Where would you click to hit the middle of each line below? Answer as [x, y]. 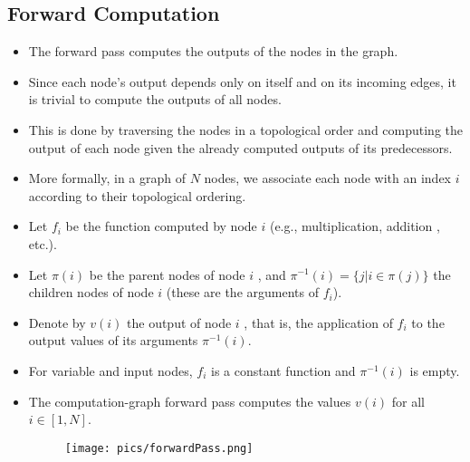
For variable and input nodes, [110, 370]
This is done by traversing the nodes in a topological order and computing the [246, 129]
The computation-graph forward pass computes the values [190, 401]
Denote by [57, 322]
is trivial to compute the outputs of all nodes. [155, 99]
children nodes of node [91, 292]
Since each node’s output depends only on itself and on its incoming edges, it [242, 81]
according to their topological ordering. [137, 195]
